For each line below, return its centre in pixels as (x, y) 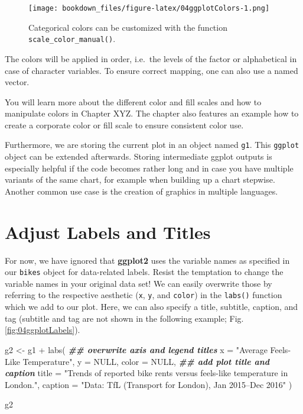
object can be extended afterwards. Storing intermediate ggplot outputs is (139, 156)
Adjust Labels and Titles (108, 232)
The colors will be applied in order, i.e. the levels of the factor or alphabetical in (151, 58)
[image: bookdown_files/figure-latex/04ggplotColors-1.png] (149, 8)
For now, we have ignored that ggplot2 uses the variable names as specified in (147, 260)
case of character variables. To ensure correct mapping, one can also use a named (151, 70)
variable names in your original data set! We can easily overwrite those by (139, 283)
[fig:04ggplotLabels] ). (43, 330)
